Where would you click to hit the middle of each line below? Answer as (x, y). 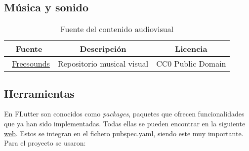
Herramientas (39, 93)
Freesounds (31, 64)
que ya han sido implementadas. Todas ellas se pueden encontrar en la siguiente (125, 123)
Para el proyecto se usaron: (45, 143)
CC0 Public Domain (191, 64)
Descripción (103, 49)
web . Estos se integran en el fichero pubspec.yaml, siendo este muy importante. (124, 133)
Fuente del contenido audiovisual (117, 29)
